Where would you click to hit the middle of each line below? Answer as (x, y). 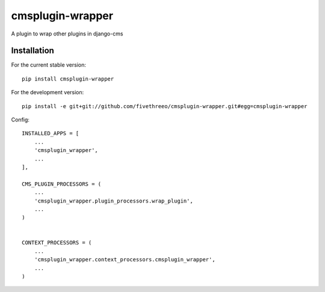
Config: (20, 120)
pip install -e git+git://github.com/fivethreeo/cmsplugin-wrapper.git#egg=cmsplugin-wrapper (165, 106)
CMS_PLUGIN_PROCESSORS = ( (62, 184)
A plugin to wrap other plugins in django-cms (67, 34)
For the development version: (48, 93)
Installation (32, 51)
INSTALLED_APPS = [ (51, 133)
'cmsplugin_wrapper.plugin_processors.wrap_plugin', (114, 201)
